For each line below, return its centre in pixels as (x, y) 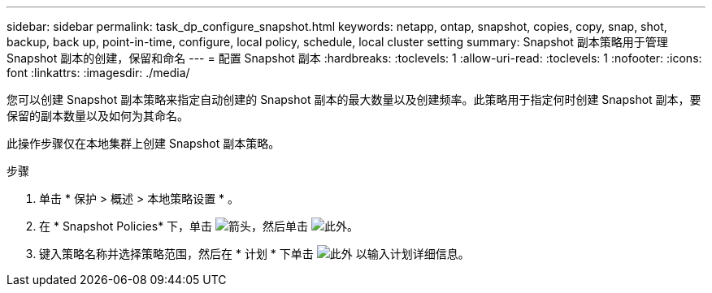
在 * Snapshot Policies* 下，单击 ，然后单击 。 (199, 226)
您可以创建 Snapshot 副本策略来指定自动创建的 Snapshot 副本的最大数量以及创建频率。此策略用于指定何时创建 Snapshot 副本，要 (354, 99)
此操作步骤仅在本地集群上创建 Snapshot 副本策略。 (143, 143)
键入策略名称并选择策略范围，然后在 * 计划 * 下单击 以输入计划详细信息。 (254, 254)
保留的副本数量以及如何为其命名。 (98, 116)
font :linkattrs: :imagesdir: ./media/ (98, 73)
